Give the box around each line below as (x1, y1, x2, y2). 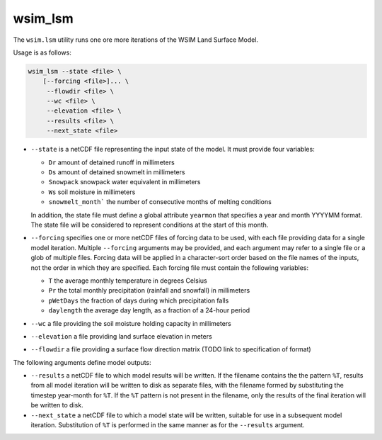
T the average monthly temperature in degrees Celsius (48, 276, 208, 285)
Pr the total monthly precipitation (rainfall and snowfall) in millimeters (48, 286, 250, 295)
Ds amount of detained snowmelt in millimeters (48, 168, 185, 176)
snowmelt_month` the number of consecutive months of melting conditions (48, 198, 272, 206)
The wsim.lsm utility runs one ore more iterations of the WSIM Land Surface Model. (13, 35, 258, 44)
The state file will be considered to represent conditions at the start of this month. (30, 220, 269, 229)
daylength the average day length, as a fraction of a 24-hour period (48, 306, 250, 315)
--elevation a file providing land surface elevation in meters (30, 332, 212, 340)
